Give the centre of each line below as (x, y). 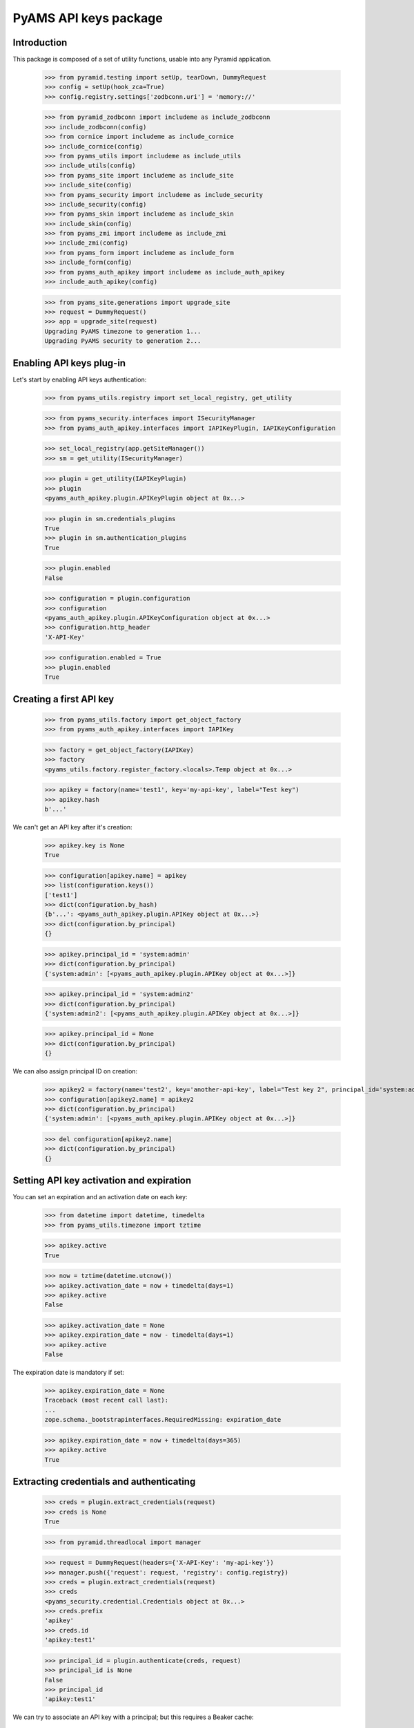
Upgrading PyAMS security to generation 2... (123, 341)
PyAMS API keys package (88, 18)
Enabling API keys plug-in (69, 363)
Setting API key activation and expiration (102, 1181)
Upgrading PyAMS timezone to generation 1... (123, 331)
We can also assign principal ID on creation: (75, 1071)
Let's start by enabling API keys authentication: (80, 379)
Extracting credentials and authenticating (104, 1482)
